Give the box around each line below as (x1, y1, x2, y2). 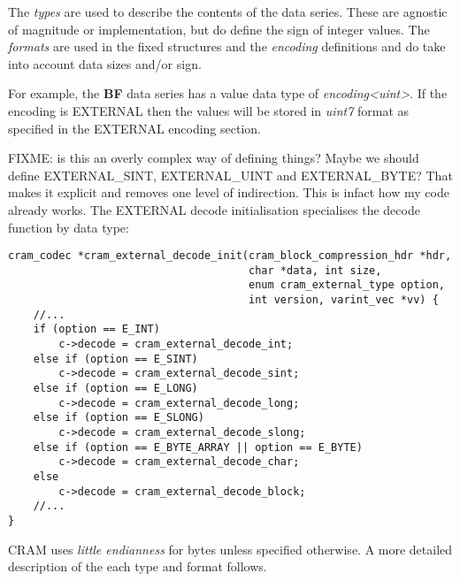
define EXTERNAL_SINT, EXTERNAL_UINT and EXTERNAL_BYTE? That (8, 165, 453, 184)
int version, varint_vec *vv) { (249, 294, 439, 307)
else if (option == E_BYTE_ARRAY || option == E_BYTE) (33, 440, 363, 454)
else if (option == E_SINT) (33, 352, 198, 365)
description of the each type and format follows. (8, 557, 267, 576)
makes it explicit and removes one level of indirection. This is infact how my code (8, 183, 449, 202)
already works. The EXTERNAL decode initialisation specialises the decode (8, 200, 420, 218)
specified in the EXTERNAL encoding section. (8, 118, 261, 137)
